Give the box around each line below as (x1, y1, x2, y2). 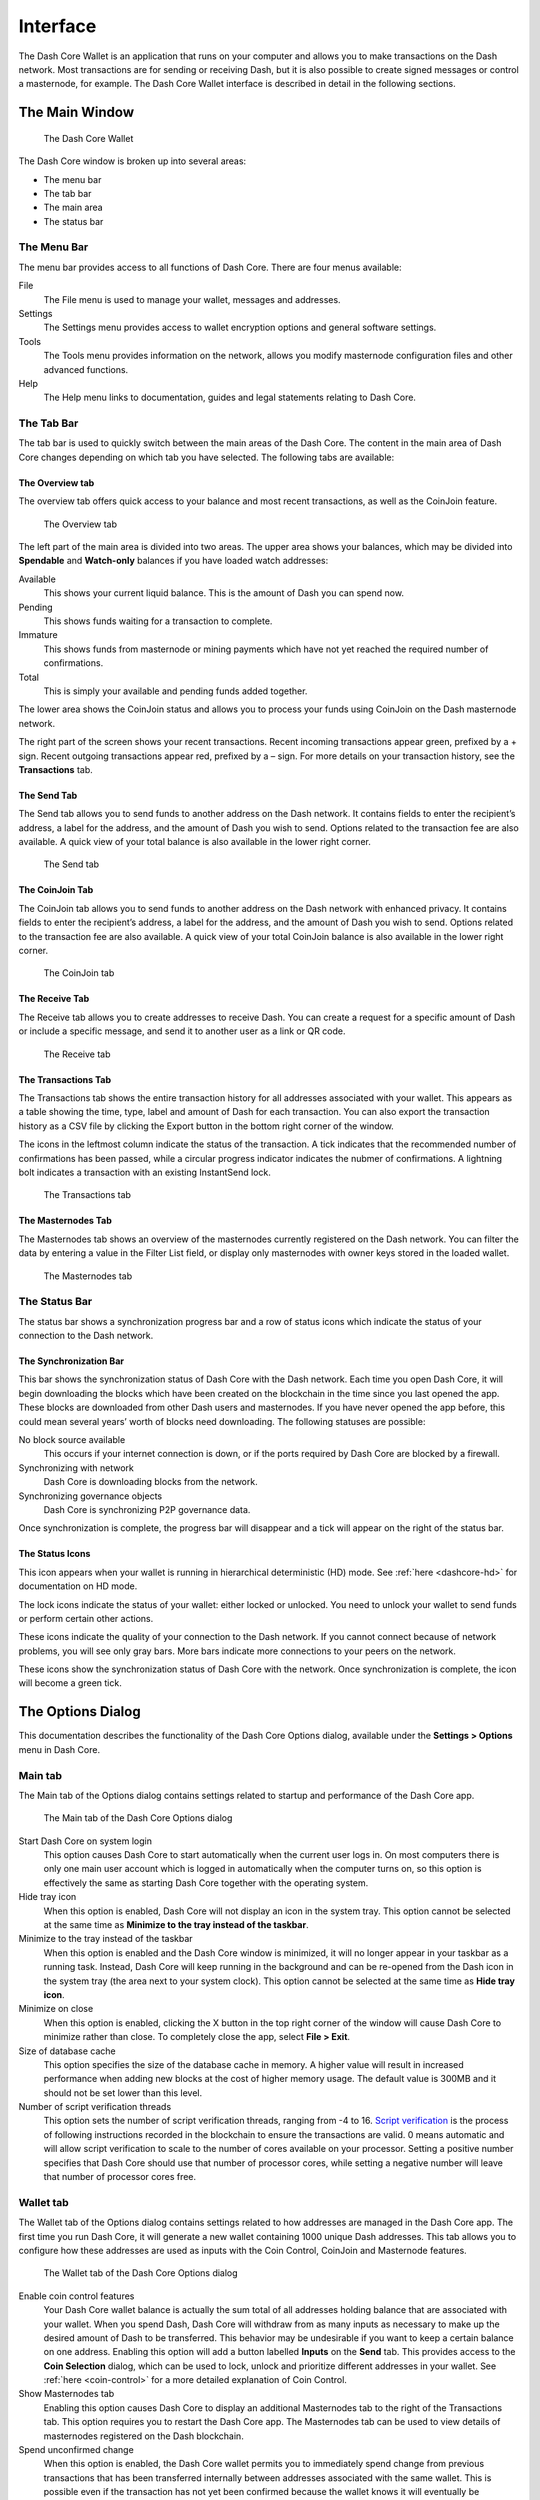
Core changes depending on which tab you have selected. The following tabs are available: (18, 451, 395, 463)
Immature (18, 629, 59, 641)
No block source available (18, 1433, 126, 1445)
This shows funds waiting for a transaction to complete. (43, 615, 273, 627)
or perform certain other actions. (18, 1612, 154, 1624)
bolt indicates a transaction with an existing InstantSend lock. (18, 1166, 272, 1178)
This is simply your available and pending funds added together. (43, 685, 308, 697)
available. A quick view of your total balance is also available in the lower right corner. (18, 836, 372, 848)
